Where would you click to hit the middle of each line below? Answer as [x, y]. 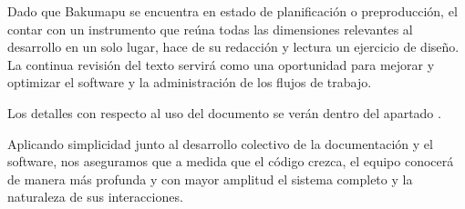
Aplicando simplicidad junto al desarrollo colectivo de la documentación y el [220, 143]
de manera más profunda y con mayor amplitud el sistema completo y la [210, 179]
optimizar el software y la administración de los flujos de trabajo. [190, 82]
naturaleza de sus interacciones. [95, 197]
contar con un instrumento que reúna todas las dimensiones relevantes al [210, 29]
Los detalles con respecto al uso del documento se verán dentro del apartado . [224, 112]
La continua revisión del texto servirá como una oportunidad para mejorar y [221, 64]
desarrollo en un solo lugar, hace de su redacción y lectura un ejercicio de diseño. [233, 47]
